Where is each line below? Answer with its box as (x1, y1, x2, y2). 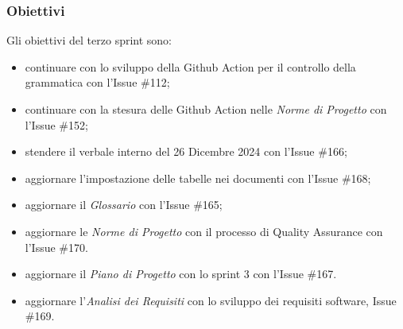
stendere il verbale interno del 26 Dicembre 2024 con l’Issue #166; (25, 143, 347, 160)
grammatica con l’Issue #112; (25, 74, 170, 91)
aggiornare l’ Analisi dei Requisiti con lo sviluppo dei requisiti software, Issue (25, 292, 397, 308)
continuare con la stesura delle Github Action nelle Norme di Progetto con (25, 101, 387, 117)
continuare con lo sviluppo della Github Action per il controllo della (25, 58, 356, 75)
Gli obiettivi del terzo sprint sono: (6, 32, 172, 48)
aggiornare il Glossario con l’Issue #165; (25, 196, 223, 213)
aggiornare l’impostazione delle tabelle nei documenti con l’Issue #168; (25, 169, 371, 186)
